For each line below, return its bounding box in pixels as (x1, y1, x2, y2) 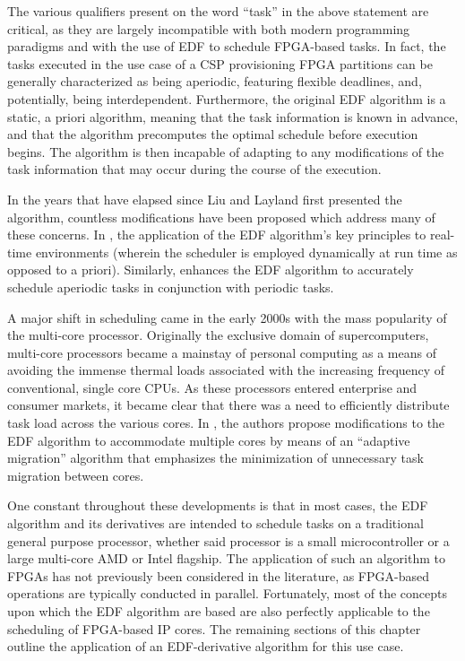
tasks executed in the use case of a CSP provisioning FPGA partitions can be (7, 54, 433, 73)
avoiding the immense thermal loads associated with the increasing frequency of (7, 361, 445, 379)
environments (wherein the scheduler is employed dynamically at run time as (35, 242, 458, 261)
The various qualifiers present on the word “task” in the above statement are (7, 2, 429, 20)
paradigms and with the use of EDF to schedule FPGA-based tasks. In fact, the (7, 37, 446, 56)
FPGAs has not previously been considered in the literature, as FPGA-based (7, 566, 430, 585)
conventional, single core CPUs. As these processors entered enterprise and (7, 378, 418, 396)
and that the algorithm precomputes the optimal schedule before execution (7, 125, 418, 144)
